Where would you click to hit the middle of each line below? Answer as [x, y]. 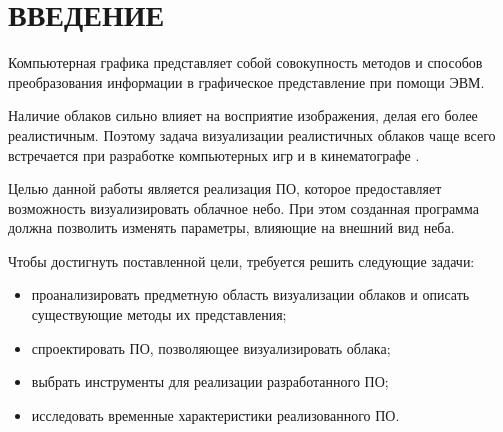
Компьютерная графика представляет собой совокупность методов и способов [245, 62]
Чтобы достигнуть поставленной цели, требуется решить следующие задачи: [241, 260]
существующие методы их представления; [159, 314]
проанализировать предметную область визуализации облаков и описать [250, 294]
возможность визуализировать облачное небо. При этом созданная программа [243, 207]
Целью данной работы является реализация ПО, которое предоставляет [225, 188]
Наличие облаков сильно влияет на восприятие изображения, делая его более [243, 115]
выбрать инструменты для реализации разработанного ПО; [210, 381]
